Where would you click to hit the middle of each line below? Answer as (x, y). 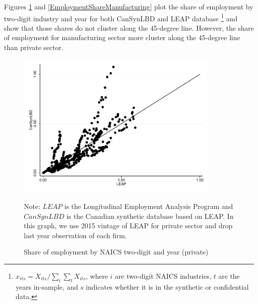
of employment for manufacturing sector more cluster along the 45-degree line (122, 37)
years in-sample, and (47, 286)
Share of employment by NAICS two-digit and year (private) (116, 252)
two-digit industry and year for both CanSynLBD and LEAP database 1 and (121, 17)
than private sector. (34, 47)
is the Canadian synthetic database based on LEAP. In (150, 216)
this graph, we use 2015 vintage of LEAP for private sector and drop (128, 226)
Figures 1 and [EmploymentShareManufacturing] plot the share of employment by (129, 6)
